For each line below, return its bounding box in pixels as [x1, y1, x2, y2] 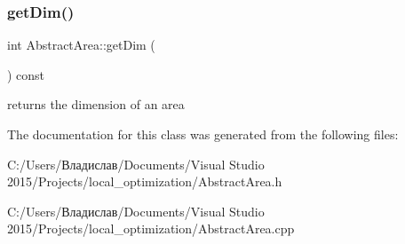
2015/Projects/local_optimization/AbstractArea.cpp [7, 219, 295, 238]
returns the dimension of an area [7, 95, 185, 114]
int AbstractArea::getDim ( [7, 35, 155, 54]
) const [7, 65, 45, 83]
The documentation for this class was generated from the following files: [7, 125, 399, 143]
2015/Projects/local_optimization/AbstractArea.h [7, 172, 282, 191]
